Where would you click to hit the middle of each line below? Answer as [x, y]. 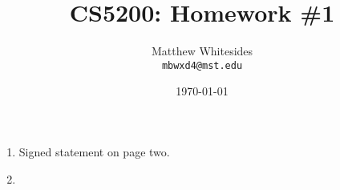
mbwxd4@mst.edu [202, 65]
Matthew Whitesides [202, 51]
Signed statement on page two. [94, 151]
